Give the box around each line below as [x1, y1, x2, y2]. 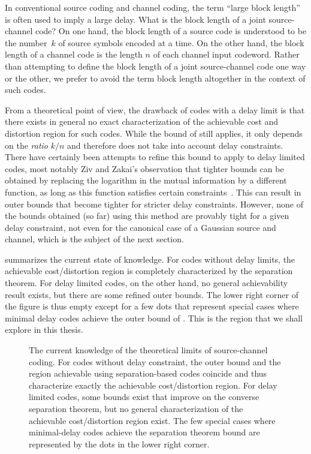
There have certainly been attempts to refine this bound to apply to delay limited [5, 151, 305, 163]
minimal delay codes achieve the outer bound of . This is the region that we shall [5, 311, 303, 324]
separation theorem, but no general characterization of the [29, 402, 243, 414]
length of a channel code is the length [5, 48, 143, 61]
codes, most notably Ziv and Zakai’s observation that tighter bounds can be [5, 162, 284, 175]
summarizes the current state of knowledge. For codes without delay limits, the [5, 252, 295, 265]
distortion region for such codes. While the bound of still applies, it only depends [5, 127, 303, 139]
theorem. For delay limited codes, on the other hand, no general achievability [5, 276, 288, 289]
